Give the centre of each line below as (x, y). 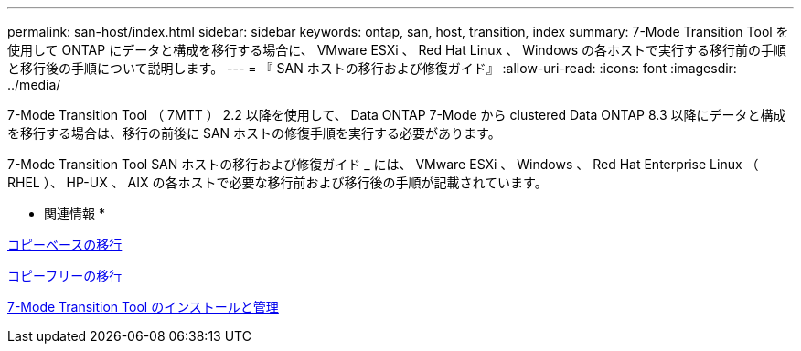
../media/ (34, 85)
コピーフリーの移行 (65, 276)
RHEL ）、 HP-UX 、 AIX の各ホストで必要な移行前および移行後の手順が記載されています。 (278, 182)
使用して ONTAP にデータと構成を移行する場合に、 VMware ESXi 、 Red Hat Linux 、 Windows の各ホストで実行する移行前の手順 (397, 50)
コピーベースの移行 (65, 245)
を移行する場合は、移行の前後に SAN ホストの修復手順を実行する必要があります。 (254, 133)
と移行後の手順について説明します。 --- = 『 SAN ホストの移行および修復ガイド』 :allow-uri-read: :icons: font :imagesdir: (372, 68)
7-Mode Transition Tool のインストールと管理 (143, 307)
